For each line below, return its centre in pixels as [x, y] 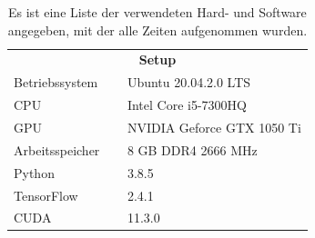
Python [34, 172]
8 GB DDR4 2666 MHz [192, 149]
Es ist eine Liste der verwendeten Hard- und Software [157, 12]
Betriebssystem [56, 82]
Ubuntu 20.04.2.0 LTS [189, 82]
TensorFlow [46, 195]
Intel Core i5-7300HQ [187, 105]
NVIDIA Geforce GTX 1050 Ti [214, 127]
